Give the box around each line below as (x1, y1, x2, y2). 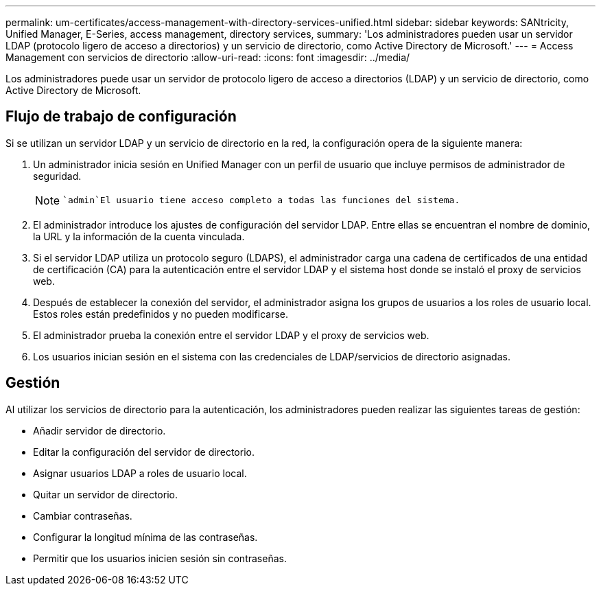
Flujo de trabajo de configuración (5, 108, 237, 126)
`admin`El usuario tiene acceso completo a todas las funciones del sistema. (62, 195, 460, 206)
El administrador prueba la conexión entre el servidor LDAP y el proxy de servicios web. (33, 329, 429, 341)
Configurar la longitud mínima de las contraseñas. (33, 531, 258, 543)
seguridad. (33, 170, 82, 182)
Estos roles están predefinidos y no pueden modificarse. (33, 308, 288, 320)
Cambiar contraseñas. (33, 509, 132, 522)
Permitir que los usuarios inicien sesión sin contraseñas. (33, 552, 287, 564)
